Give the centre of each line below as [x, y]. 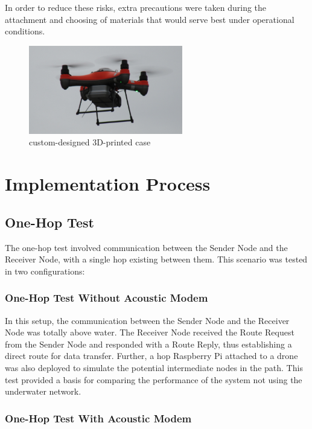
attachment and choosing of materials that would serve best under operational [150, 19]
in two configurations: [45, 271]
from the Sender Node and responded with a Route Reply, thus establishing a [148, 344]
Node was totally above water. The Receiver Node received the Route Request [150, 332]
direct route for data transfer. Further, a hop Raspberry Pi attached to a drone [151, 356]
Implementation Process [108, 184]
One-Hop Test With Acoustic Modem [98, 418]
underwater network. [43, 391]
